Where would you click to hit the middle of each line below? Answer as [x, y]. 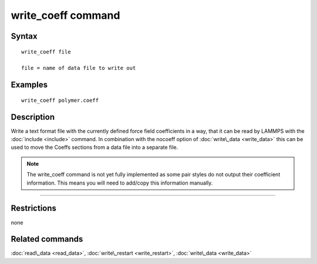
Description [33, 117]
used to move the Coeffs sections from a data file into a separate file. [95, 148]
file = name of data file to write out [79, 68]
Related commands [47, 239]
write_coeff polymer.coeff [60, 100]
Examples [29, 85]
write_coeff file [46, 52]
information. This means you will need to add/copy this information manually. [120, 183]
